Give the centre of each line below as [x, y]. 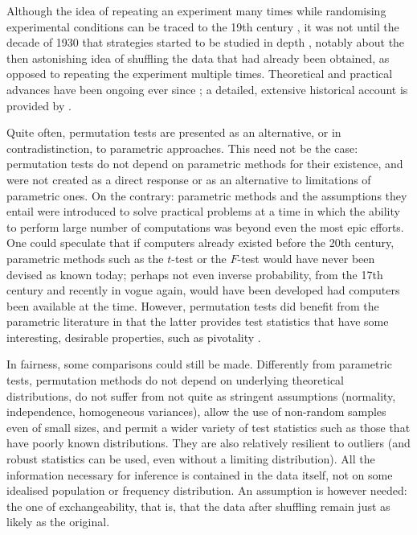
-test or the [199, 258]
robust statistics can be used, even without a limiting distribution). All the [191, 459]
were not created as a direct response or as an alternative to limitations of [189, 179]
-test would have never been [306, 258]
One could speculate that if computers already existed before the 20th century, [200, 243]
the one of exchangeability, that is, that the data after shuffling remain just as [198, 506]
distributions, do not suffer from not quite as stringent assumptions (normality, [201, 395]
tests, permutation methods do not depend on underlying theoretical [175, 380]
